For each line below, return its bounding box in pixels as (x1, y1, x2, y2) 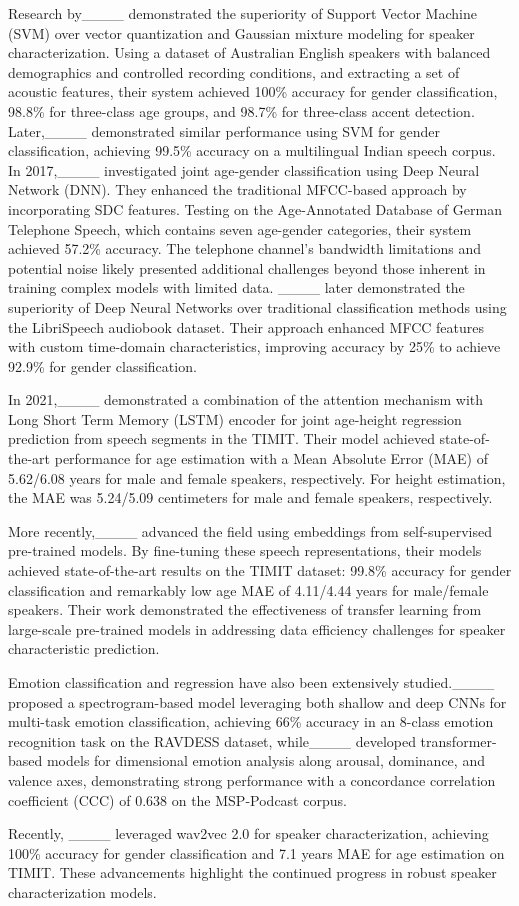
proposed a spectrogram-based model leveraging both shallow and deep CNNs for (8, 691, 507, 712)
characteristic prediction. (8, 638, 160, 659)
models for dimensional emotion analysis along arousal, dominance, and (46, 750, 485, 771)
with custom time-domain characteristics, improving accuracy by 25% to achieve (8, 336, 501, 357)
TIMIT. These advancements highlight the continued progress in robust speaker (8, 862, 497, 883)
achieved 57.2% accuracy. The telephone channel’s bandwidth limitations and (8, 238, 482, 259)
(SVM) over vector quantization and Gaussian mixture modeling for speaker (8, 22, 475, 43)
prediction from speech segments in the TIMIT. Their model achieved (8, 428, 435, 449)
